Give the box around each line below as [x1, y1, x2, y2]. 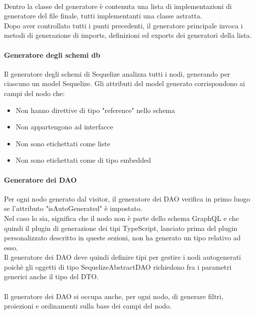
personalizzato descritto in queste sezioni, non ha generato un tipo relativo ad [4, 232, 241, 243]
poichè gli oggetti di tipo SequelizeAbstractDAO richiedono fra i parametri [4, 261, 232, 272]
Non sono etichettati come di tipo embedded [15, 155, 151, 165]
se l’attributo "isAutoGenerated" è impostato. [4, 203, 143, 213]
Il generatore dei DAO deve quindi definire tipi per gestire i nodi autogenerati [4, 252, 241, 262]
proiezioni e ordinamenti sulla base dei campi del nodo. [4, 301, 172, 311]
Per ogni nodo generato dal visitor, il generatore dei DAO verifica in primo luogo [4, 193, 251, 204]
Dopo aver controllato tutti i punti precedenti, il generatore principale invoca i [4, 20, 243, 30]
